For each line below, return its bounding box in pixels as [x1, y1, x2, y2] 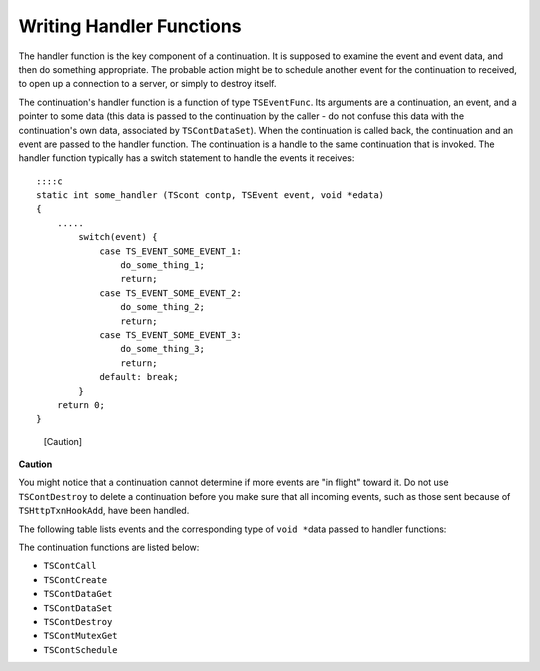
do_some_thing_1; [120, 260, 205, 271]
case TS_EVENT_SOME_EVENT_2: [99, 287, 242, 299]
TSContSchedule [43, 644, 119, 655]
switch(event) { [78, 231, 158, 243]
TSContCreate [43, 574, 108, 585]
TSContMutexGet [43, 630, 119, 642]
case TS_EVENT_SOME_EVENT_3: [99, 329, 242, 340]
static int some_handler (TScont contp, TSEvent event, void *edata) [36, 190, 385, 201]
